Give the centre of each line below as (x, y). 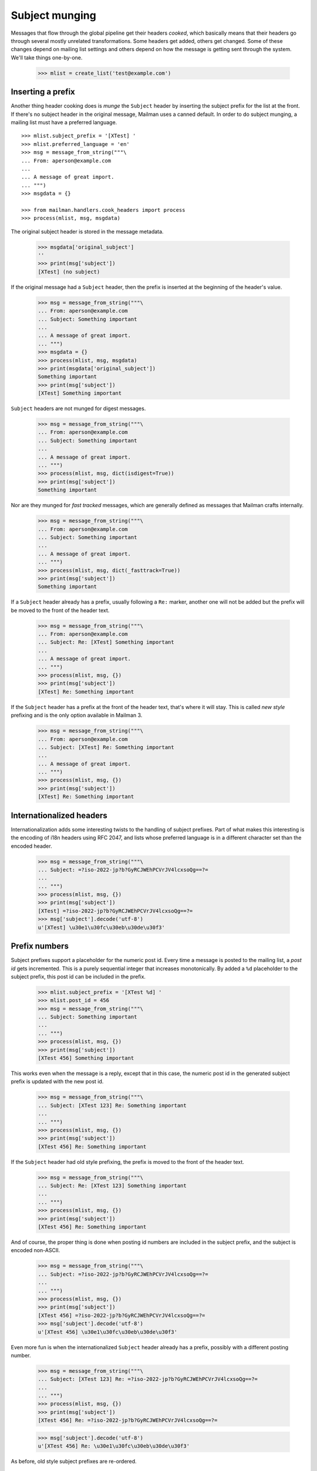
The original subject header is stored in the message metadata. (87, 231)
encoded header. (31, 846)
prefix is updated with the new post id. (57, 1081)
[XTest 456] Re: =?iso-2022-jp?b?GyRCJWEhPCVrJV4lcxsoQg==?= (128, 1420)
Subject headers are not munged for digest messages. (78, 408)
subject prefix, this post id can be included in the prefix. (78, 976)
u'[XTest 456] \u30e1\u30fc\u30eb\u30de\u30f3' (107, 1332)
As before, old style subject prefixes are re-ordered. (74, 1462)
